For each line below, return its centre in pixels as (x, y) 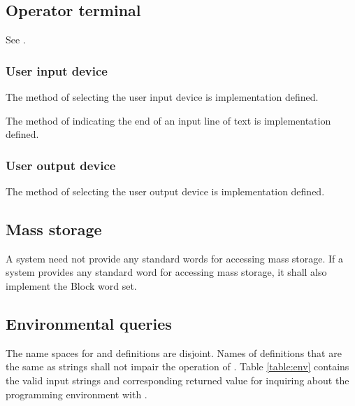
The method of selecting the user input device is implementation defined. (162, 97)
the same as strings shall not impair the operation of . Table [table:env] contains (177, 366)
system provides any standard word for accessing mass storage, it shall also (166, 272)
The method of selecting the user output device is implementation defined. (165, 191)
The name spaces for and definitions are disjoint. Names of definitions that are (174, 352)
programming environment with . (77, 394)
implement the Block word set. (71, 286)
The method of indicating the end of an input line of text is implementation (168, 120)
